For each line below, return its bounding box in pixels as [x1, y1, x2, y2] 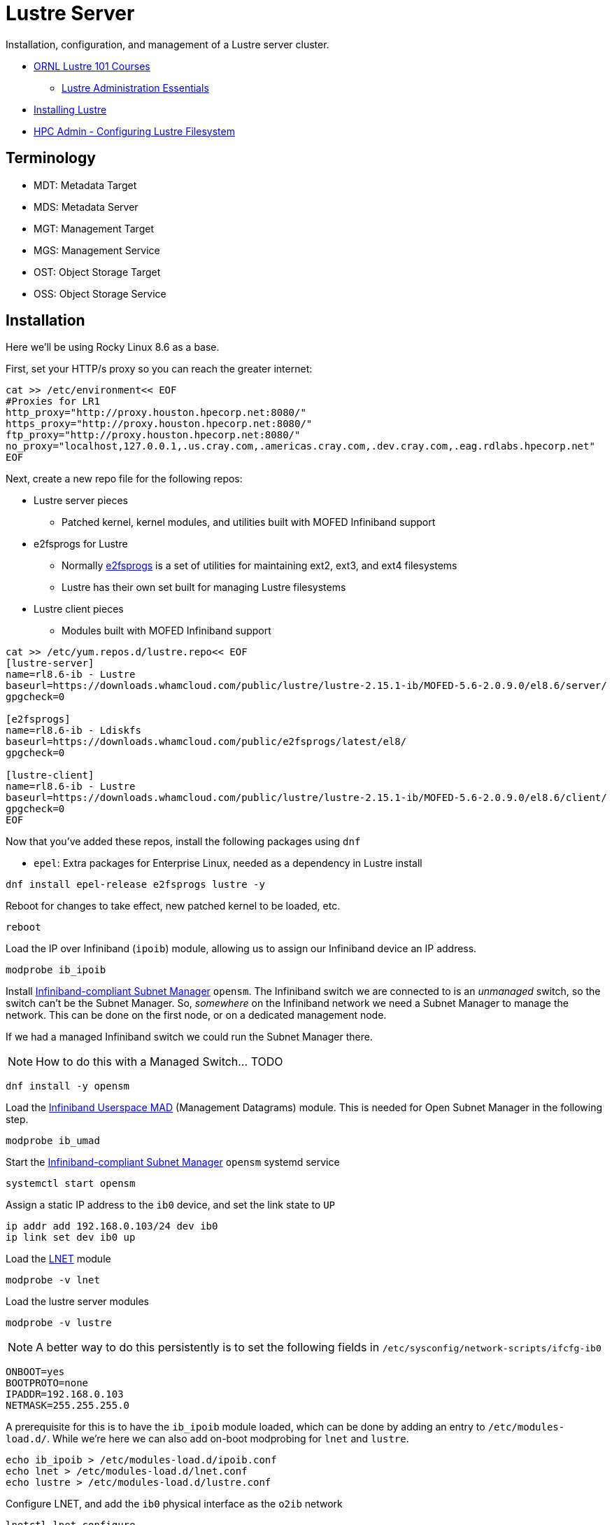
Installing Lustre [34, 103, 107, 116]
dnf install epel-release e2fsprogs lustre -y [6, 879, 265, 891]
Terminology [6, 149, 96, 167]
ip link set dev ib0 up [6, 1232, 136, 1244]
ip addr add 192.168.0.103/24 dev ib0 [6, 1220, 218, 1232]
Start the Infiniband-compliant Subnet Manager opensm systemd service [6, 1156, 340, 1169]
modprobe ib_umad [6, 1135, 100, 1147]
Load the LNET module [6, 1253, 111, 1265]
